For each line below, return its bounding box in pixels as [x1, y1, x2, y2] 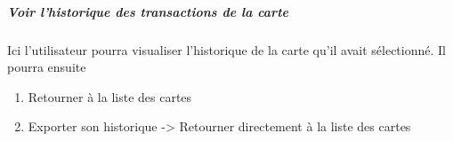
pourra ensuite [7, 58, 86, 76]
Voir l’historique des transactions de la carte [7, 2, 288, 20]
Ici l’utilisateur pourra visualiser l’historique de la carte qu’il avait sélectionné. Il [7, 40, 446, 59]
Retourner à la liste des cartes [28, 87, 192, 106]
